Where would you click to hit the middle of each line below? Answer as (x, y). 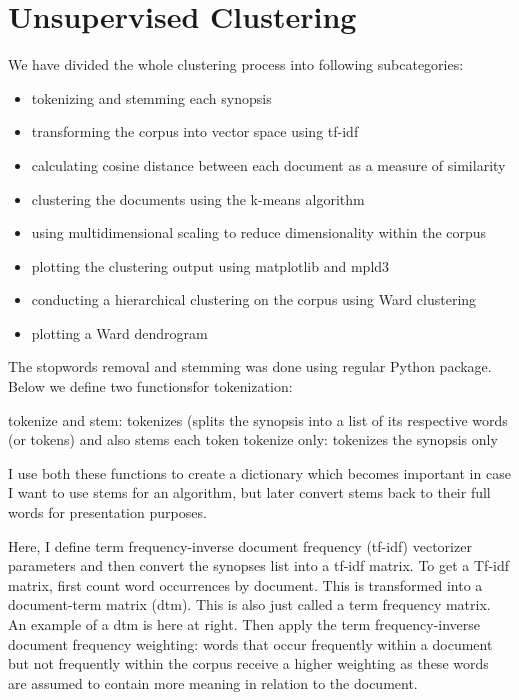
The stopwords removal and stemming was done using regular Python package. (250, 366)
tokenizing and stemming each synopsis (151, 97)
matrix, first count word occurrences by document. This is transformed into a (245, 584)
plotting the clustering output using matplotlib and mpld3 (210, 265)
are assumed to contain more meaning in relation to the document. (213, 682)
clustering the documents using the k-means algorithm (198, 198)
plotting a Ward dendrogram (119, 332)
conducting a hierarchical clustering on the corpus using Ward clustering (254, 299)
